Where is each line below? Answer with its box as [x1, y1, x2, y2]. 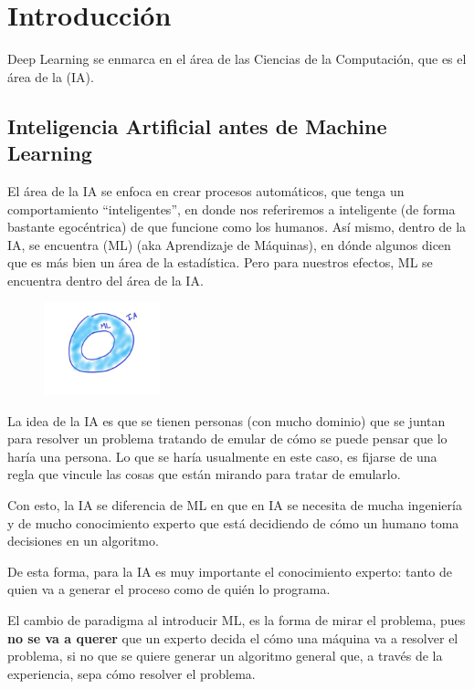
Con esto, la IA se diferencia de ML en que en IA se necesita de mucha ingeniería [7, 496, 462, 515]
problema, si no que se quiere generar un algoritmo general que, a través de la [7, 646, 443, 665]
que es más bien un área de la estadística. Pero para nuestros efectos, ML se [7, 253, 433, 272]
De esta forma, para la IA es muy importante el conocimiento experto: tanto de [7, 561, 452, 580]
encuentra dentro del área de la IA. [7, 270, 204, 289]
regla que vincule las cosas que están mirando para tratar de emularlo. [7, 465, 401, 484]
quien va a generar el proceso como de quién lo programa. [7, 579, 331, 599]
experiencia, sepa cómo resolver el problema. [7, 663, 256, 683]
